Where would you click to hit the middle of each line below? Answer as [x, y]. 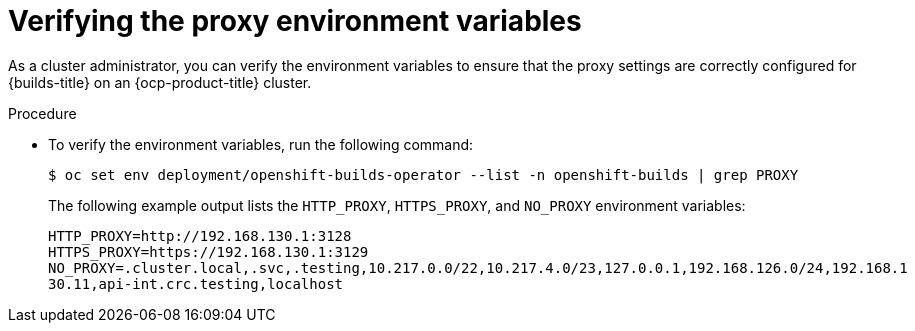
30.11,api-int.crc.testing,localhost [196, 283]
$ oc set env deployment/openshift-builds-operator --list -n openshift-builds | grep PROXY [423, 174]
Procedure [42, 113]
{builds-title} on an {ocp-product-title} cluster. [160, 82]
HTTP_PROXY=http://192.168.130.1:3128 [200, 235]
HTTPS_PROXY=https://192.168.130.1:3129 [208, 251]
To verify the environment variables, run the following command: [261, 144]
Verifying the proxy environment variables [295, 21]
